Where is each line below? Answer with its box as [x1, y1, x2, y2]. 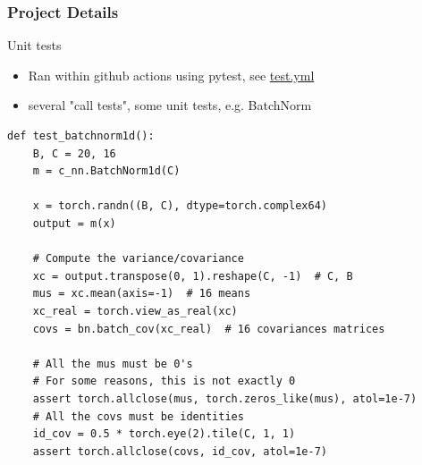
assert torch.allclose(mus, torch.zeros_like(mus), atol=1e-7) [32, 392, 418, 405]
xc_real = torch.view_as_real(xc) [32, 304, 238, 317]
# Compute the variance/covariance [32, 252, 244, 266]
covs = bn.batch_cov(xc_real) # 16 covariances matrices [32, 322, 385, 335]
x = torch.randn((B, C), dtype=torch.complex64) [32, 199, 327, 213]
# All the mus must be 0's [32, 357, 193, 370]
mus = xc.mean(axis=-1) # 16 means [32, 287, 251, 300]
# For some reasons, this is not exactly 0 [32, 375, 296, 388]
